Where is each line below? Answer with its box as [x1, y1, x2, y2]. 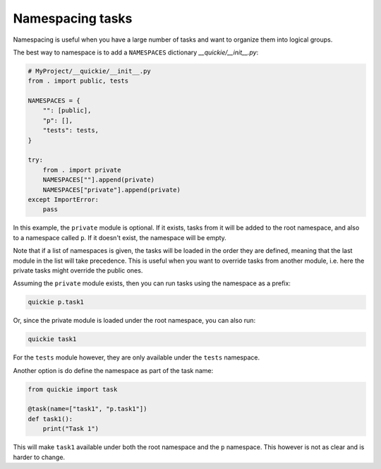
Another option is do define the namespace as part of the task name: [13, 366, 214, 374]
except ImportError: [28, 196, 99, 203]
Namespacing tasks [13, 11, 133, 26]
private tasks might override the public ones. [13, 266, 143, 275]
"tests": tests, [42, 126, 99, 134]
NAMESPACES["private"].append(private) [42, 186, 181, 194]
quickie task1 [28, 336, 77, 343]
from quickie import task [28, 385, 118, 393]
